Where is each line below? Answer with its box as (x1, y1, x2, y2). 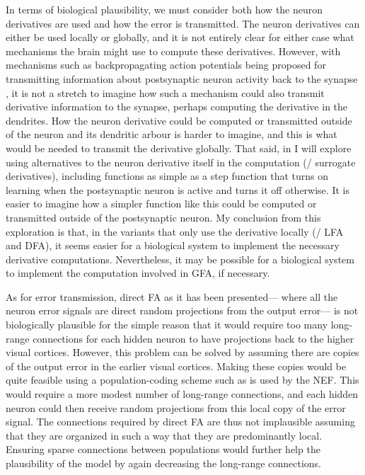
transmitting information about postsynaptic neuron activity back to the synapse (6, 71, 358, 86)
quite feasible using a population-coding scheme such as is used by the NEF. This (6, 372, 359, 387)
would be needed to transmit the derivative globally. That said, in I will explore (6, 140, 352, 155)
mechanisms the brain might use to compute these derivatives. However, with (6, 43, 341, 58)
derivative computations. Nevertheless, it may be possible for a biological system (6, 251, 354, 266)
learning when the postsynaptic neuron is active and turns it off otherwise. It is (6, 182, 349, 197)
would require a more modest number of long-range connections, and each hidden (6, 387, 359, 401)
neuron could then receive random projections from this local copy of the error (6, 400, 346, 415)
